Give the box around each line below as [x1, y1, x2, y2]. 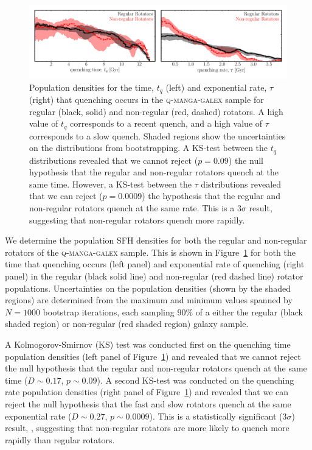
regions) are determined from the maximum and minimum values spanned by [5, 294, 293, 306]
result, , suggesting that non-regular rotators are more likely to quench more [5, 421, 289, 434]
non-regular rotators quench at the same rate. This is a [29, 202, 235, 214]
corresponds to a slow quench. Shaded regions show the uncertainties [29, 129, 286, 142]
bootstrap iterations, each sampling [43, 305, 175, 318]
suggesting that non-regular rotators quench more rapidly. [29, 213, 245, 226]
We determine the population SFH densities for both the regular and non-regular [5, 234, 307, 247]
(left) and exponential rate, [165, 80, 267, 93]
